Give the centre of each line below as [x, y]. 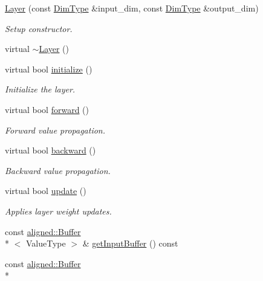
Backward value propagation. [58, 170]
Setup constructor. [39, 28]
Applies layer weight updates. [58, 211]
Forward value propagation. [55, 130]
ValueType [46, 243]
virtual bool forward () [47, 109]
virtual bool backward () [50, 150]
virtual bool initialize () [49, 69]
